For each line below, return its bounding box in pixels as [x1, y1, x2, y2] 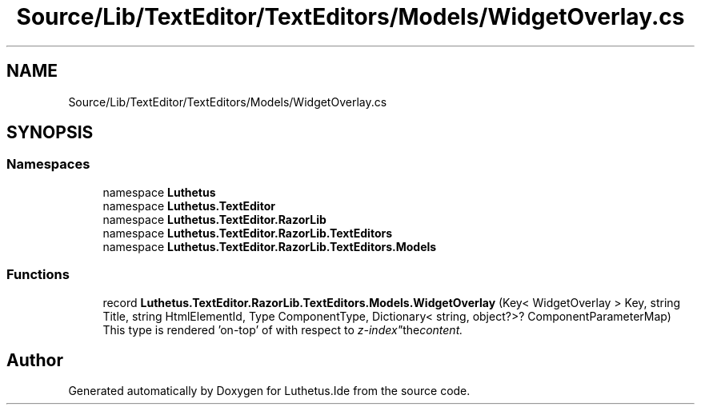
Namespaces [6, 156, 90, 173]
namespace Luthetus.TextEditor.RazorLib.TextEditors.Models [102, 239, 437, 253]
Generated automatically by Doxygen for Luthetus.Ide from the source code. [68, 384, 471, 398]
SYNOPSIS [6, 122, 94, 143]
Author [6, 349, 63, 370]
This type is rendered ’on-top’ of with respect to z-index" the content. [102, 322, 463, 337]
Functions [6, 266, 70, 283]
